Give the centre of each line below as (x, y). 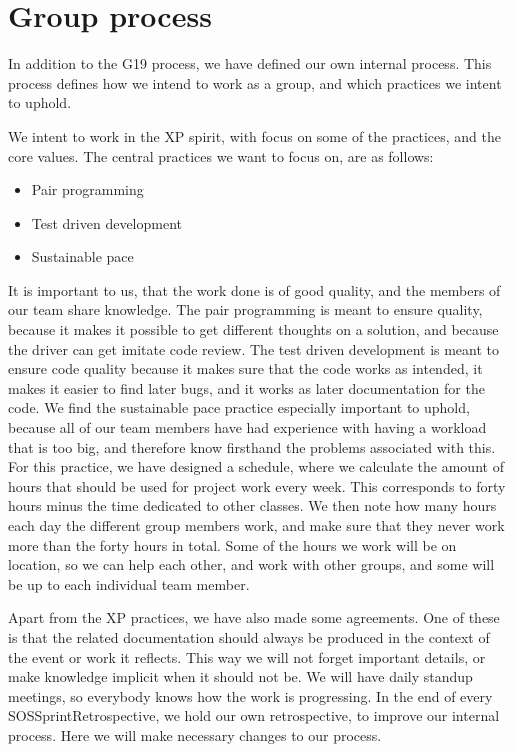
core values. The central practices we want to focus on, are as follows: (221, 155)
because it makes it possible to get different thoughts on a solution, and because (253, 329)
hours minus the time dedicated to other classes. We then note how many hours (252, 505)
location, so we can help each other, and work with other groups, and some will (251, 564)
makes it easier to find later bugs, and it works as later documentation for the (246, 387)
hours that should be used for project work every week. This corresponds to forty (257, 485)
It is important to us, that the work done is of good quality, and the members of (254, 289)
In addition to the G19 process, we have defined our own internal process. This (250, 63)
